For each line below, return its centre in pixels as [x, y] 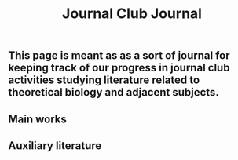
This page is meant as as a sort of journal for [119, 56]
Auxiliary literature [55, 145]
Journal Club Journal [132, 14]
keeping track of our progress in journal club [119, 68]
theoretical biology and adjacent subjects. [114, 92]
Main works [37, 119]
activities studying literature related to [104, 80]
